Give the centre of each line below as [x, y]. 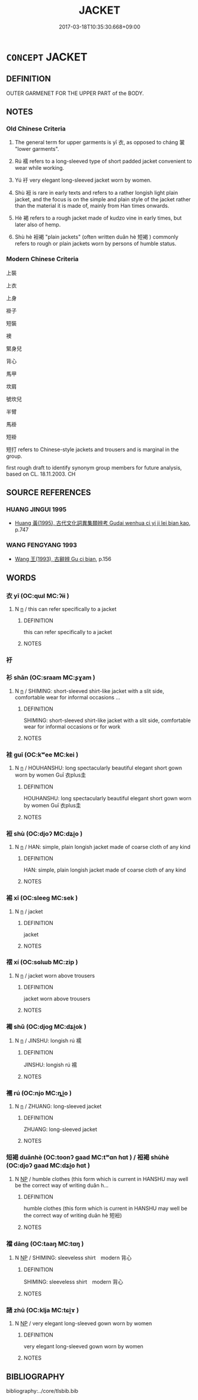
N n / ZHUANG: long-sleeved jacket [58, 1106]
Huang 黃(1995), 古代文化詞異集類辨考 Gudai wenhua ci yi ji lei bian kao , [103, 523]
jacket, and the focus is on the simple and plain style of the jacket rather [103, 199]
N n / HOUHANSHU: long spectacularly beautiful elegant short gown [98, 768]
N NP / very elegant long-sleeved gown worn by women [83, 1323]
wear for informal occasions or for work [72, 726]
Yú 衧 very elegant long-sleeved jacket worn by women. [83, 180]
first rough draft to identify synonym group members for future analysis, [94, 467]
